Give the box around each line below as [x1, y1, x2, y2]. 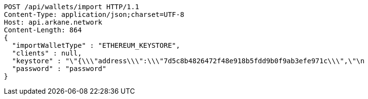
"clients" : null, [12, 49, 82, 57]
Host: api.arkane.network [4, 18, 103, 26]
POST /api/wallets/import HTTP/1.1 [4, 3, 140, 11]
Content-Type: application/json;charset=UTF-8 [4, 11, 184, 18]
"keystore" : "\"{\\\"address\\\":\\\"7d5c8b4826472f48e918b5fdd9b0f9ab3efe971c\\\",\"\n [12, 57, 365, 65]
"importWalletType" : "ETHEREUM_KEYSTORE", [12, 42, 180, 49]
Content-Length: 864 [4, 26, 82, 34]
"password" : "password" [12, 65, 106, 72]
